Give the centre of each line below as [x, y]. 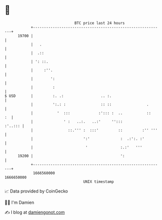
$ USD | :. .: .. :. [58, 96]
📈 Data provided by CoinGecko [36, 191]
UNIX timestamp [99, 182]
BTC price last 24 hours [100, 23]
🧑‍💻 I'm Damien [20, 202]
